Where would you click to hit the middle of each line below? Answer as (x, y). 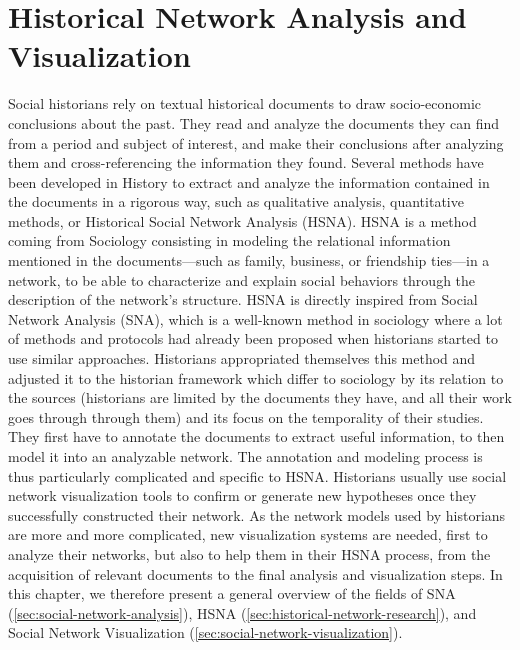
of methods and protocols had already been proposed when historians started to (253, 338)
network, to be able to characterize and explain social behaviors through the (242, 279)
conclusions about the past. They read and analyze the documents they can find (254, 122)
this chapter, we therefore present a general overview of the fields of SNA (232, 593)
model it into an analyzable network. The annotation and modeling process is (245, 456)
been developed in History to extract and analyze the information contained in (249, 181)
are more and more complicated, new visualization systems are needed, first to (248, 534)
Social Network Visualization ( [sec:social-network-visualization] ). (205, 632)
